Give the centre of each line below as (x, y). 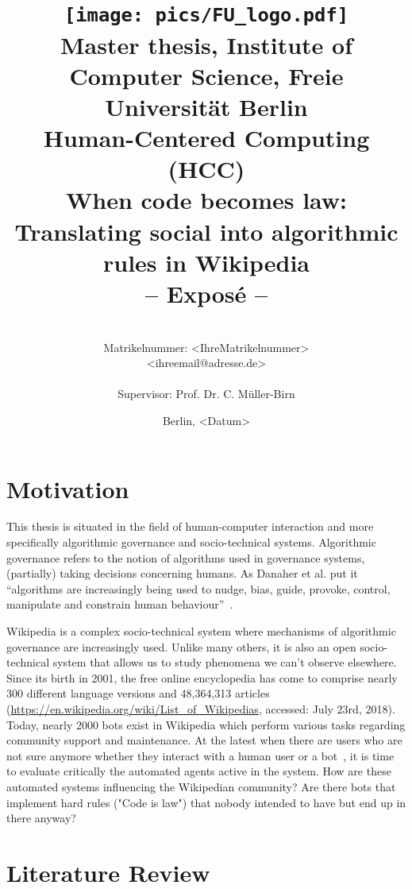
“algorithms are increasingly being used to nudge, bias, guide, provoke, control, (198, 588)
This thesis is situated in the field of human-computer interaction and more (190, 526)
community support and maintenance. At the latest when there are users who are (204, 740)
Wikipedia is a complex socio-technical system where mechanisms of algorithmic (201, 631)
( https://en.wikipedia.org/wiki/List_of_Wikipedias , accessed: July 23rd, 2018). (201, 708)
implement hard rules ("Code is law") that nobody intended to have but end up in (206, 802)
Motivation (68, 488)
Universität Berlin (206, 106)
